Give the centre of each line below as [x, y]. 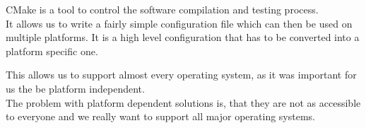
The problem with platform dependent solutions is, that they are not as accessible [183, 102]
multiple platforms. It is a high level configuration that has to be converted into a [183, 37]
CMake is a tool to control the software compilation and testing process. [162, 9]
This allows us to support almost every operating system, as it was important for [181, 75]
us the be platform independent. [75, 88]
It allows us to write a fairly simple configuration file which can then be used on [179, 23]
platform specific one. [52, 51]
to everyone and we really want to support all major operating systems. [160, 116]
